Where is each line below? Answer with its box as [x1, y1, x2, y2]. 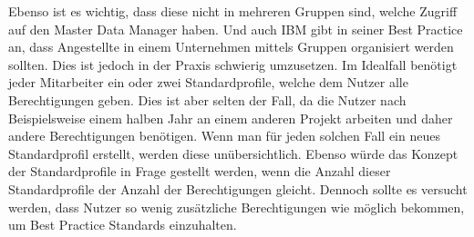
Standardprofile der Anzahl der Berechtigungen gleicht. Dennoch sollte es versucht [8, 179, 468, 198]
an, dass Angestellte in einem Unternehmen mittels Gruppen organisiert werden [8, 37, 454, 56]
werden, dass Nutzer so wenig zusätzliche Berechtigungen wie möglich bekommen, [8, 197, 465, 216]
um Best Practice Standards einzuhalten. [8, 215, 237, 234]
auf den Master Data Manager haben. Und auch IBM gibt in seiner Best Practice [8, 19, 463, 38]
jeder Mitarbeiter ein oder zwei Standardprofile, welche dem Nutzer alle [8, 73, 408, 92]
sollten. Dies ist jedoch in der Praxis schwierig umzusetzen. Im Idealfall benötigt [8, 54, 458, 74]
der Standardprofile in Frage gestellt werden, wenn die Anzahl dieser [8, 162, 391, 181]
